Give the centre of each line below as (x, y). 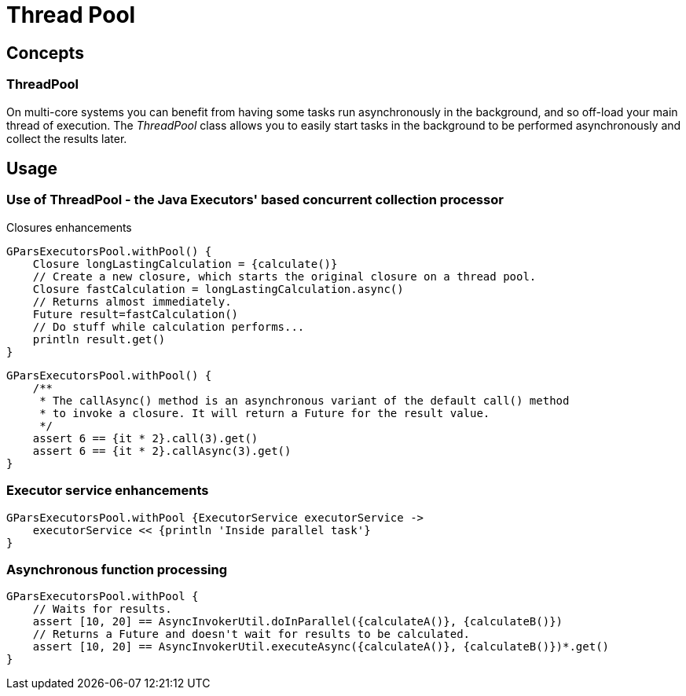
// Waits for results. (102, 609)
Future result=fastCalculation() (136, 314)
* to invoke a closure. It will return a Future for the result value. (265, 413)
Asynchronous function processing (117, 569)
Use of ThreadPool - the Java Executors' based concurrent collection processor (255, 200)
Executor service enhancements (108, 491)
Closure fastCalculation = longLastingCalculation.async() (218, 289)
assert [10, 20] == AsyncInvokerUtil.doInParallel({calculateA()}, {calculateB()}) (298, 622)
